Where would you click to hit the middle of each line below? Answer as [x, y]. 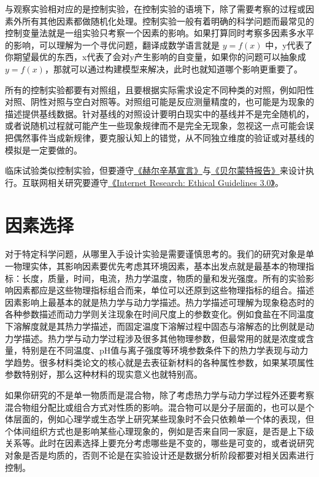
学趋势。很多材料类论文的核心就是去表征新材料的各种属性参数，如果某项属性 [159, 362]
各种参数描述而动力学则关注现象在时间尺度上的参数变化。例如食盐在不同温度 [159, 314]
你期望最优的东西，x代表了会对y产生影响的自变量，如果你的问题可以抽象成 [156, 57]
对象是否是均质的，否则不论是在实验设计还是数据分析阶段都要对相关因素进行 [159, 455]
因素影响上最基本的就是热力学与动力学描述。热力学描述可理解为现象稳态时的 [159, 302]
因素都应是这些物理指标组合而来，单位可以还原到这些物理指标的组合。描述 [163, 290]
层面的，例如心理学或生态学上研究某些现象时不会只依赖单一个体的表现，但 [163, 419]
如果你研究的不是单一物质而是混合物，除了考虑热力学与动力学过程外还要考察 [159, 394]
